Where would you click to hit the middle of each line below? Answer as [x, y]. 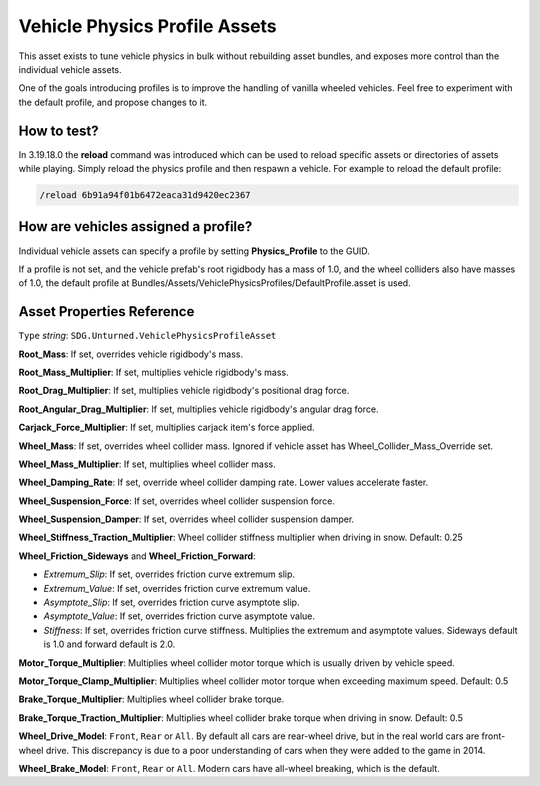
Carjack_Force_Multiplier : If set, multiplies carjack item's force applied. [166, 427]
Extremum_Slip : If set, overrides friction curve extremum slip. [169, 574]
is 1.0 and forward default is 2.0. [109, 644]
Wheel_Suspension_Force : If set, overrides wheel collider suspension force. [176, 501]
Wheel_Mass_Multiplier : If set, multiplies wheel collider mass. [147, 464]
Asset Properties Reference [106, 311]
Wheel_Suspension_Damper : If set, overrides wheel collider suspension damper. [186, 519]
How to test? [58, 130]
